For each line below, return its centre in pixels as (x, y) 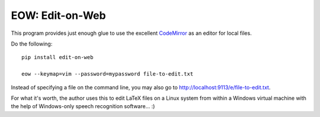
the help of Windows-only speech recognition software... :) (83, 106)
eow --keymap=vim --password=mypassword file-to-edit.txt (108, 74)
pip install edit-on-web (57, 57)
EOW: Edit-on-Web (58, 15)
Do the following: (32, 44)
